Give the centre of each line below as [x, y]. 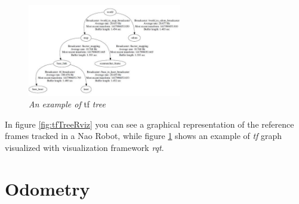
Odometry [47, 188]
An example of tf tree [67, 104]
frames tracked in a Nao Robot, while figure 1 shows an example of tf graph [144, 136]
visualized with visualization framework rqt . [84, 147]
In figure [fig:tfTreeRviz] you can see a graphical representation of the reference [149, 124]
